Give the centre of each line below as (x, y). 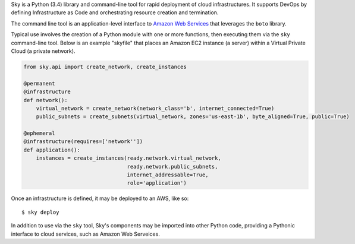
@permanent (39, 83)
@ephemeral (39, 133)
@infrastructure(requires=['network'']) (83, 142)
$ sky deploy (40, 212)
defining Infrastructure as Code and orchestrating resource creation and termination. (115, 12)
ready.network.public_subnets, (172, 167)
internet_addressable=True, (168, 175)
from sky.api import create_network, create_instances (105, 66)
